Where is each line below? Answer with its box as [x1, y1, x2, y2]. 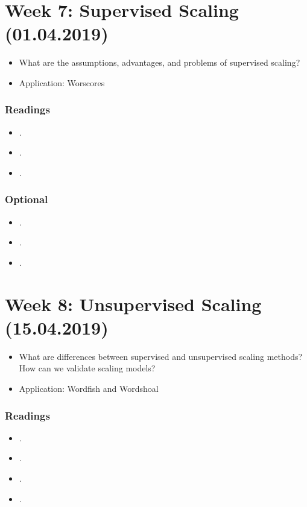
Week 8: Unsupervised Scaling [5, 291, 262, 316]
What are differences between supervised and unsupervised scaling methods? [19, 350, 303, 362]
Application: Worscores [19, 76, 105, 89]
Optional [5, 192, 48, 207]
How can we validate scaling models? [19, 362, 156, 374]
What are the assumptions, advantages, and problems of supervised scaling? [19, 56, 300, 69]
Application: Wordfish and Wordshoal [19, 382, 159, 394]
